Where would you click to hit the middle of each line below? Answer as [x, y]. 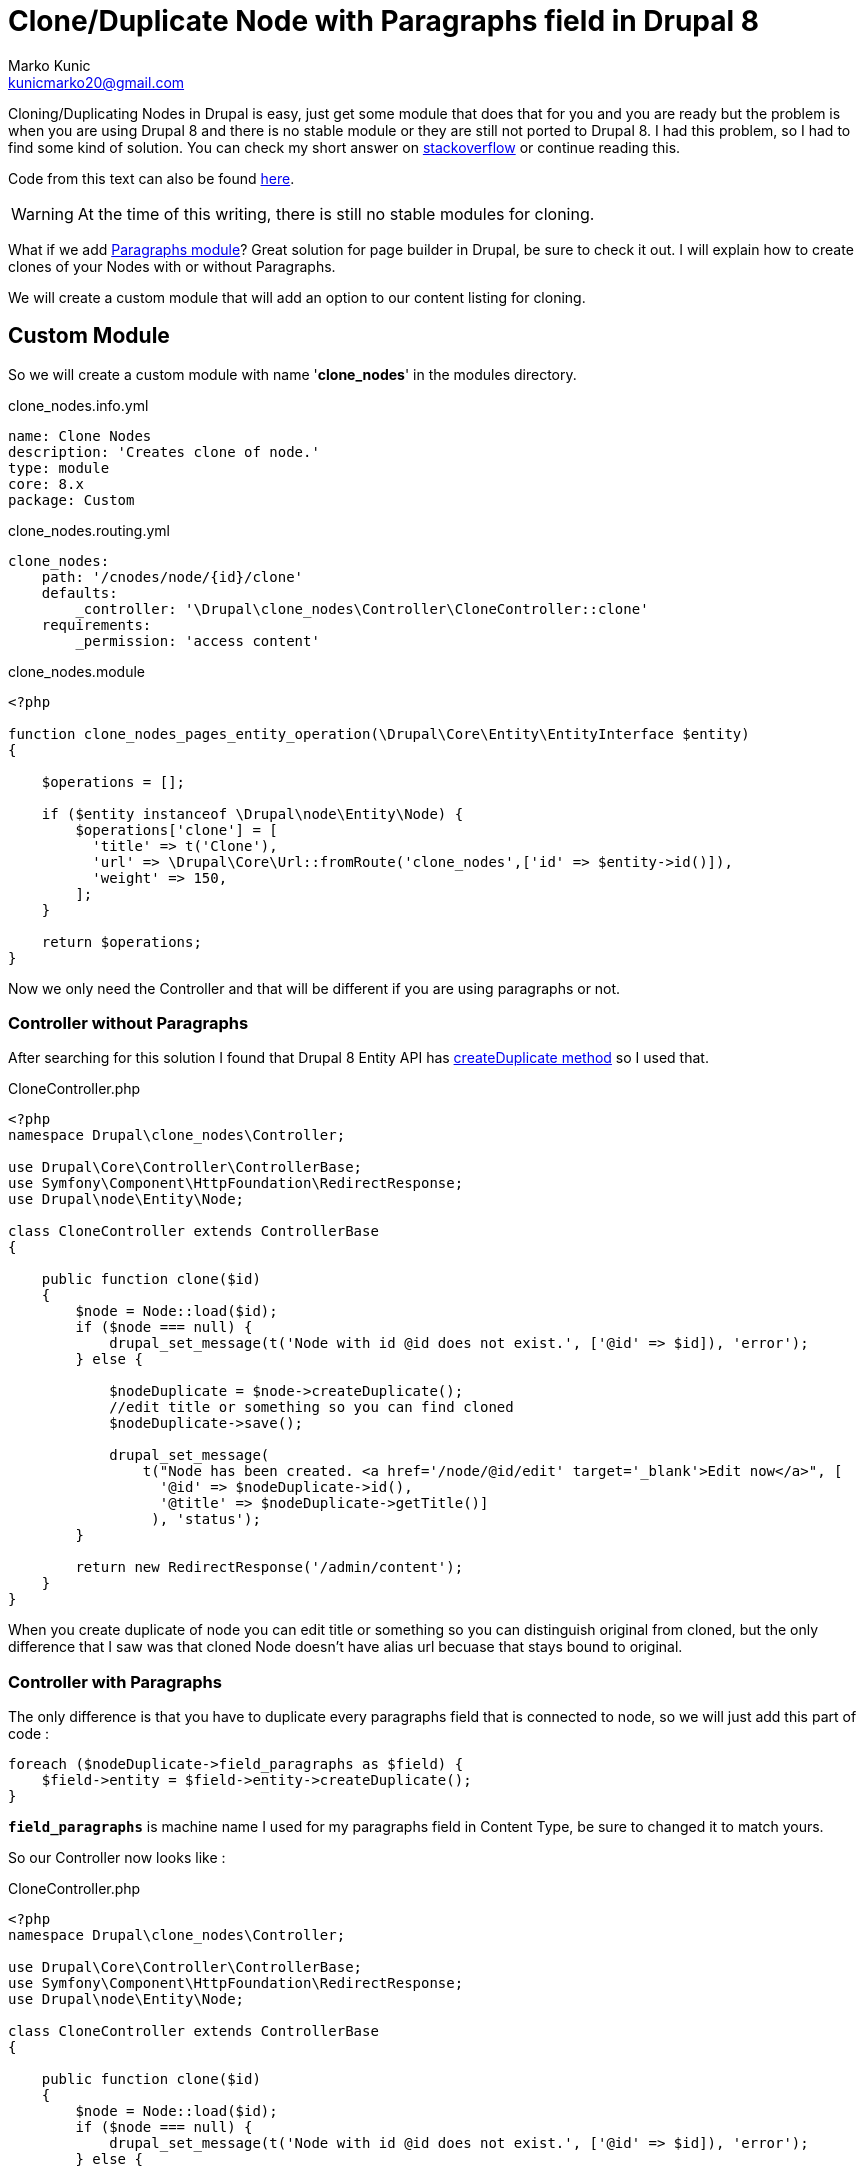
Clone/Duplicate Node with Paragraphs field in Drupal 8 [383, 21]
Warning [42, 213]
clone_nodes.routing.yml [89, 530]
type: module [59, 467]
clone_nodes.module [76, 671]
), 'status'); [206, 1519]
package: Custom [71, 499]
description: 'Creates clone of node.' [164, 451]
